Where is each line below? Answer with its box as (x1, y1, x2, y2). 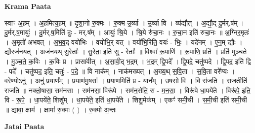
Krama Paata (4, 1, 51, 11)
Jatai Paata (4, 121, 44, 131)
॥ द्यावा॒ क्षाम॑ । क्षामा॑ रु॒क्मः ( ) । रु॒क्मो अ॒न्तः (4, 104, 117, 114)
